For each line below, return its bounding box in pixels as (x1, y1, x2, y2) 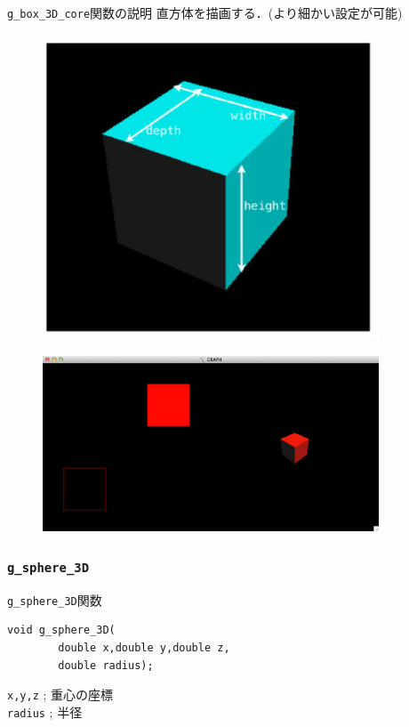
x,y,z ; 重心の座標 (7, 685, 114, 704)
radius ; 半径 (7, 702, 83, 721)
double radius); (58, 658, 154, 672)
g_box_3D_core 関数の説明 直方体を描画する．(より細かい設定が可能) (7, 4, 403, 21)
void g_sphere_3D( (7, 624, 116, 637)
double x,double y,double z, (58, 642, 230, 655)
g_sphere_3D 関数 (7, 590, 102, 609)
